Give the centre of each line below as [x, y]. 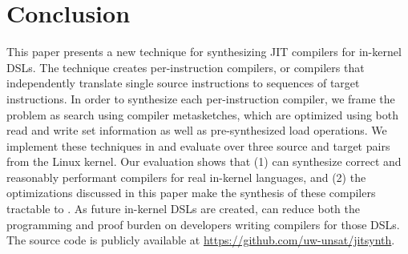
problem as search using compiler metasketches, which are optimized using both [203, 114]
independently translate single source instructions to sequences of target [183, 83]
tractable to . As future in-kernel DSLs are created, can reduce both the [183, 209]
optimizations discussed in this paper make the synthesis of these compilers [191, 193]
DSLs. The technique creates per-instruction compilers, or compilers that [186, 67]
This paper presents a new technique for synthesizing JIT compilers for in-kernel [204, 52]
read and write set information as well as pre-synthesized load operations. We [197, 130]
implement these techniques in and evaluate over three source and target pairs [198, 145]
